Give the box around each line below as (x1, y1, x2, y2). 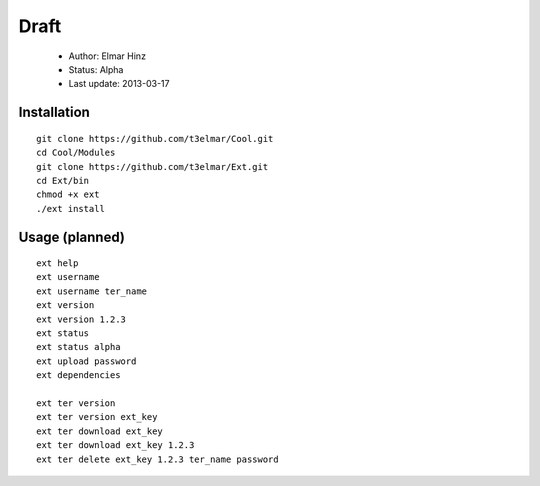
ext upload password (36, 355, 137, 367)
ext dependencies (36, 370, 121, 381)
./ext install (36, 203, 105, 214)
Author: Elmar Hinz (68, 50, 147, 62)
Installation (18, 104, 90, 121)
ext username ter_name (36, 285, 148, 297)
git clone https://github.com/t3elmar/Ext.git (36, 161, 269, 172)
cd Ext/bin (36, 175, 90, 186)
